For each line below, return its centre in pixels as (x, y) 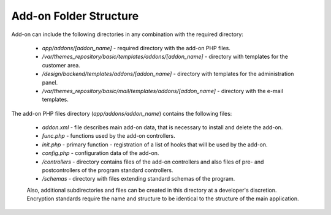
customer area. (61, 65)
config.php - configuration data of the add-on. (101, 153)
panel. (50, 82)
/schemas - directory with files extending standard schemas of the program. (139, 179)
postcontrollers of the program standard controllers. (108, 170)
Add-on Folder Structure (75, 16)
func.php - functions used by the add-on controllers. (109, 136)
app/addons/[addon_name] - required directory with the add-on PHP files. (136, 48)
